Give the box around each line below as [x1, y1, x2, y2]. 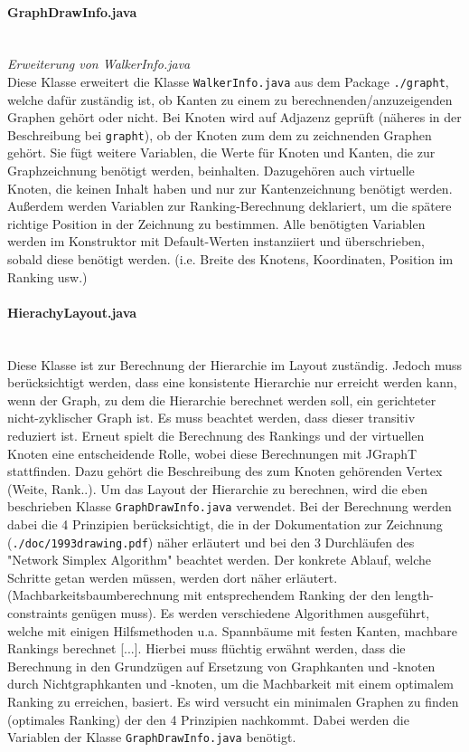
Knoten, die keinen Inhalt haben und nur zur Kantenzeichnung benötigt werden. [7, 178, 453, 197]
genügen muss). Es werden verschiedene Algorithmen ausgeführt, [71, 604, 430, 623]
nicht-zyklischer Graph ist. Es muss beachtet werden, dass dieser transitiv [7, 408, 416, 427]
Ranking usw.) [7, 267, 88, 286]
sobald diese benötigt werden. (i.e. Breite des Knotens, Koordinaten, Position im [7, 250, 454, 269]
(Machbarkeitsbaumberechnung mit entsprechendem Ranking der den [7, 585, 391, 604]
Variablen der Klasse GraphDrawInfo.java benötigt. [7, 728, 296, 747]
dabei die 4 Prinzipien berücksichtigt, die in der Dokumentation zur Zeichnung [7, 515, 443, 534]
